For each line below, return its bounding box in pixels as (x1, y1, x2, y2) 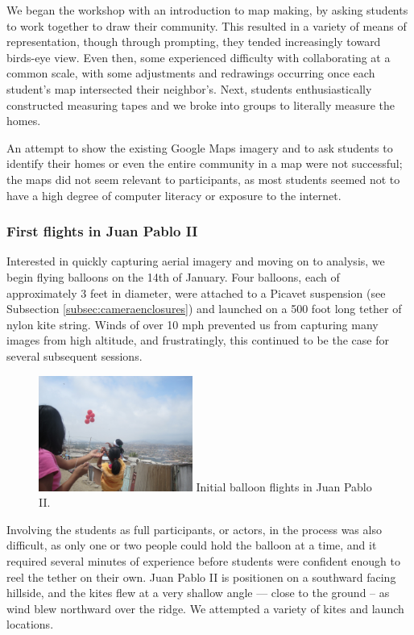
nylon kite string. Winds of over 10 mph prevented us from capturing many (6, 315, 379, 332)
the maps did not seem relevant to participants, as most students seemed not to (6, 170, 400, 187)
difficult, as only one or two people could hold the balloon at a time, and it (6, 537, 377, 554)
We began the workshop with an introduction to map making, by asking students (6, 2, 408, 18)
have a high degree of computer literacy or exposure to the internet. (6, 186, 342, 203)
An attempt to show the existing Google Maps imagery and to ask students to (6, 139, 393, 156)
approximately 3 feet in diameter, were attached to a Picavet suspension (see (6, 284, 386, 301)
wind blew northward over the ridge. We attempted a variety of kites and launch (6, 599, 404, 616)
